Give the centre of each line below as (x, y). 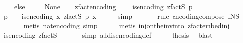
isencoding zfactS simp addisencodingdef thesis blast (108, 35)
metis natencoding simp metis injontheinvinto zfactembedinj (126, 25)
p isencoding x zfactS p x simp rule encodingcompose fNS (121, 16)
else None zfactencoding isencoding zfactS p (103, 6)
